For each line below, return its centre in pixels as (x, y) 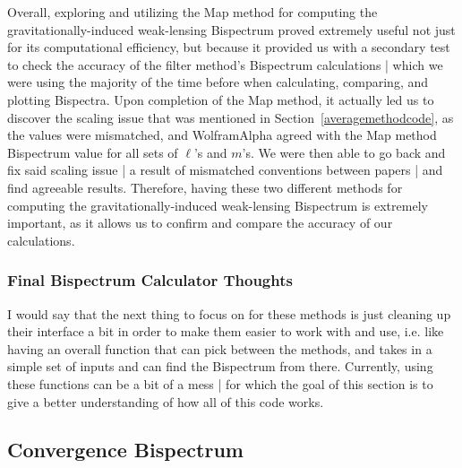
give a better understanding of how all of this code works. (166, 401)
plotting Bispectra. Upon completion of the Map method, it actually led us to (221, 99)
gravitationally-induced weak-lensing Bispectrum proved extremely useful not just (231, 29)
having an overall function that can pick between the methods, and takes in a (220, 348)
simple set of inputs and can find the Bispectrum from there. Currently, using (220, 366)
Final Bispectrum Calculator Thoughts (150, 280)
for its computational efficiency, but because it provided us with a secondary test (229, 47)
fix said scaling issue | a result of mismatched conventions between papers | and (225, 170)
